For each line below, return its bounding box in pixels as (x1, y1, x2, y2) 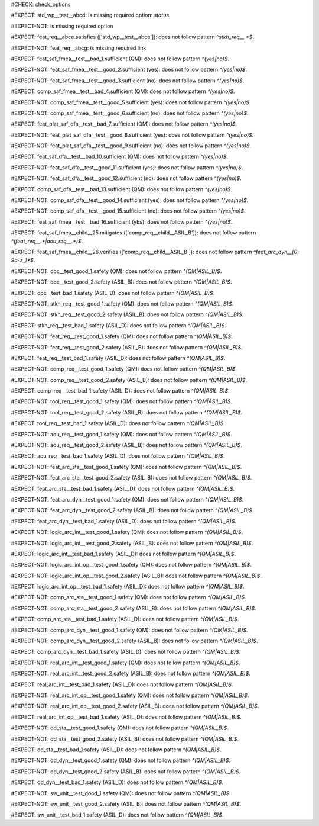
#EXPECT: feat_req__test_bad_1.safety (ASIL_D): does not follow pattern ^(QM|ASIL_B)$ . (11, 354, 226, 361)
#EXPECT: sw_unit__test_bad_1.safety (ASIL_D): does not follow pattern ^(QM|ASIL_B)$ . (11, 811, 224, 818)
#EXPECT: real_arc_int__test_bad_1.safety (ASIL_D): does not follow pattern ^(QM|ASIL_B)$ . (11, 681, 233, 688)
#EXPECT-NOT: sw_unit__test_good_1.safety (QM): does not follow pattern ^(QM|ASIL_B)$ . (11, 789, 232, 796)
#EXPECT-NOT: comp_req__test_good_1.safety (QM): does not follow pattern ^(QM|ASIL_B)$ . (11, 365, 237, 372)
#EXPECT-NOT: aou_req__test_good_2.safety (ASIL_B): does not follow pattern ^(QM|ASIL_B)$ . (11, 442, 242, 449)
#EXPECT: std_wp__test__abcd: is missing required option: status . (11, 12, 171, 19)
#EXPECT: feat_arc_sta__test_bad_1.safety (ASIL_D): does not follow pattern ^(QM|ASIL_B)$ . (11, 485, 235, 492)
